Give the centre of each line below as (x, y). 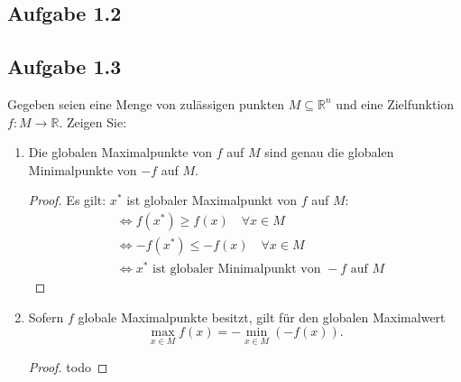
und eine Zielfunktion (395, 103)
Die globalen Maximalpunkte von (120, 152)
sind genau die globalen (329, 152)
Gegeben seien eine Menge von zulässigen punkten (146, 103)
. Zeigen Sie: (93, 121)
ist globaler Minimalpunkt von (237, 270)
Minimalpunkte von (83, 169)
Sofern (46, 317)
